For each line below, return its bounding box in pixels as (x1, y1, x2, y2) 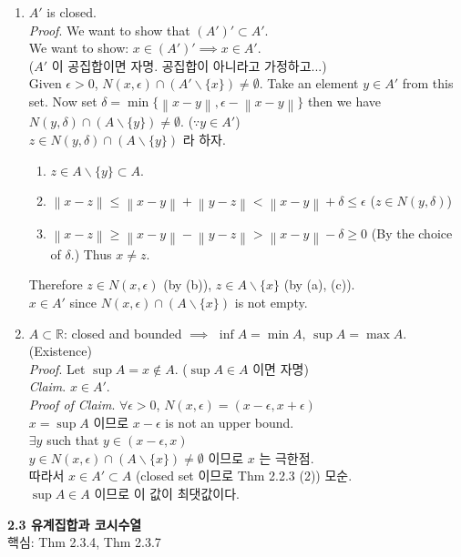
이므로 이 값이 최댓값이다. (94, 483, 240, 502)
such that (46, 430, 99, 450)
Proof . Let (28, 359, 86, 378)
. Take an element (259, 74, 359, 93)
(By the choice (371, 224, 453, 243)
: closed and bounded (63, 323, 182, 342)
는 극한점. (259, 448, 314, 467)
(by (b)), (163, 275, 212, 294)
